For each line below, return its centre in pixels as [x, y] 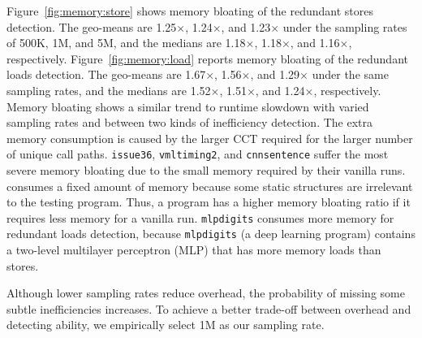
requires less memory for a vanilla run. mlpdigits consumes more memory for [200, 217]
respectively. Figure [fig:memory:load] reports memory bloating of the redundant [207, 58]
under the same [350, 74]
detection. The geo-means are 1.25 [92, 26]
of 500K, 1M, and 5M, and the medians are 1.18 [126, 43]
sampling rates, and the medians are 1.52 [109, 90]
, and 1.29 [275, 74]
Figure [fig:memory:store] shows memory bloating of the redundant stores [190, 11]
